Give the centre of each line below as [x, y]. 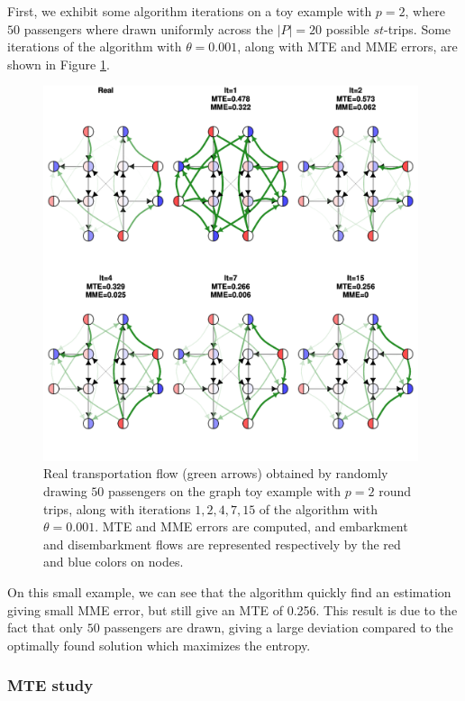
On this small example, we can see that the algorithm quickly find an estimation [229, 592]
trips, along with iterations [117, 508]
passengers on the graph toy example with [224, 491]
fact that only [46, 627]
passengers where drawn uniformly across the [148, 28]
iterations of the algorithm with [95, 46]
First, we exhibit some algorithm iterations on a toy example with [190, 11]
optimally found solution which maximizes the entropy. [159, 645]
